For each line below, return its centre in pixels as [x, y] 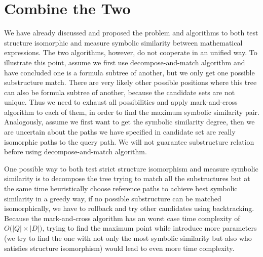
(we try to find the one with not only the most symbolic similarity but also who [128, 238]
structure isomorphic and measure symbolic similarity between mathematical [123, 42]
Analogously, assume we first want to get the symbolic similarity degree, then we [129, 122]
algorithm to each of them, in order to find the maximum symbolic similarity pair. [132, 112]
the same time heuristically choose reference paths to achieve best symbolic [121, 188]
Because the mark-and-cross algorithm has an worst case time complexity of [122, 218]
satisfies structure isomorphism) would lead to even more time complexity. [119, 248]
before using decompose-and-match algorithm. [76, 152]
